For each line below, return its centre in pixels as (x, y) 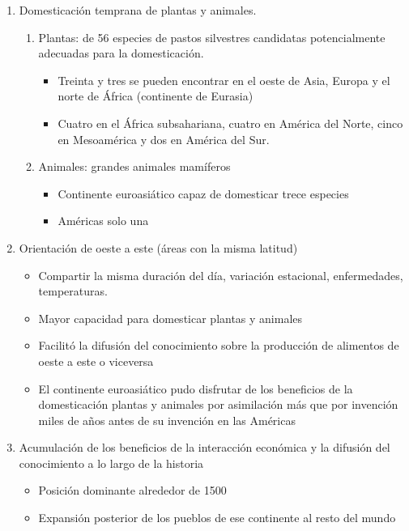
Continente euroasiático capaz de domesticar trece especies (203, 193)
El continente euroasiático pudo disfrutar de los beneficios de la (196, 388)
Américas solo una (103, 221)
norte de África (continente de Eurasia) (156, 96)
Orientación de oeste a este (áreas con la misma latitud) (158, 247)
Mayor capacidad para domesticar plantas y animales (170, 318)
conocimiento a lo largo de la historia (111, 463)
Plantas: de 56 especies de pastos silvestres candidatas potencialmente (212, 37)
